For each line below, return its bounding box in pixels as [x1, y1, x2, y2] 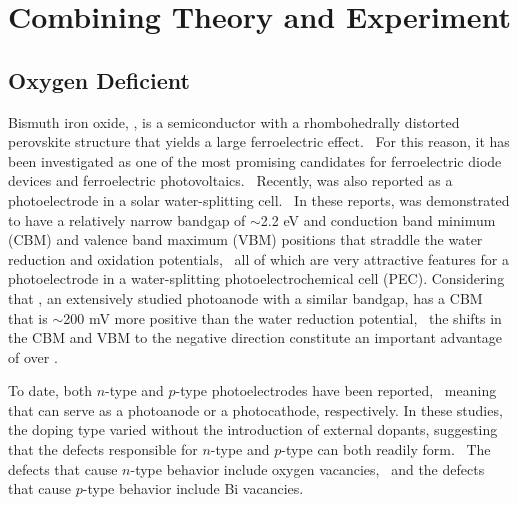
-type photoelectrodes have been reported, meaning [175, 380, 497, 401]
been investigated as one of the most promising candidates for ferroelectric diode [8, 150, 502, 171]
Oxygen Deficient [8, 64, 190, 95]
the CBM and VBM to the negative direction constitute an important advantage [8, 327, 503, 348]
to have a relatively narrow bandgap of [8, 209, 246, 230]
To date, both [8, 380, 93, 401]
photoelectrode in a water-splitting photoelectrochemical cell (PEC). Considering [8, 268, 505, 289]
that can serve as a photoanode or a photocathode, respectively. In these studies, [8, 399, 503, 420]
